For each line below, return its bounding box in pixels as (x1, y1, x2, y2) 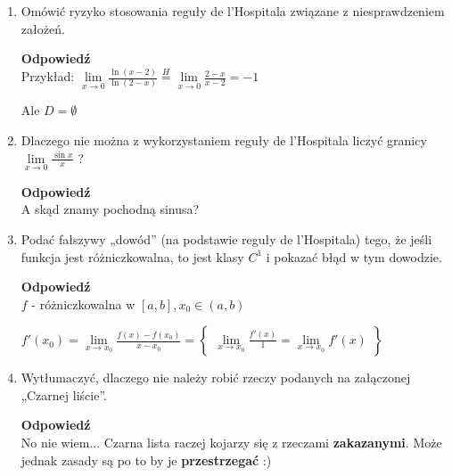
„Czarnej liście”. (21, 385, 107, 404)
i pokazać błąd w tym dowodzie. (266, 247, 442, 266)
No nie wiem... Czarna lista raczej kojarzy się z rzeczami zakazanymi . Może (21, 433, 442, 452)
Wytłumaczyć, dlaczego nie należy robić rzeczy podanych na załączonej (21, 368, 411, 387)
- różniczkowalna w (31, 294, 136, 313)
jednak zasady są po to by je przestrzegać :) (21, 450, 272, 469)
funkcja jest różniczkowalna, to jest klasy (21, 247, 244, 266)
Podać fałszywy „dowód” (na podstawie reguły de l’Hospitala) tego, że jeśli (21, 229, 432, 248)
